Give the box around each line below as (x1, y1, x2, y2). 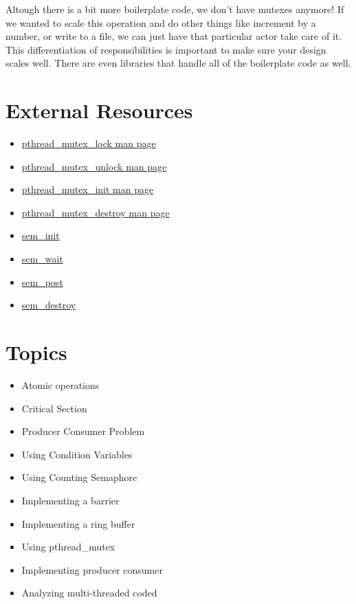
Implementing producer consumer (21, 562, 163, 577)
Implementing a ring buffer (21, 516, 135, 530)
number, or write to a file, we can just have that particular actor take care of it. (5, 29, 342, 43)
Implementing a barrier (21, 493, 120, 507)
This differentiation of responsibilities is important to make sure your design (5, 42, 326, 56)
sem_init (21, 228, 60, 243)
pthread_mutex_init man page (21, 182, 154, 197)
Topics (5, 338, 67, 366)
